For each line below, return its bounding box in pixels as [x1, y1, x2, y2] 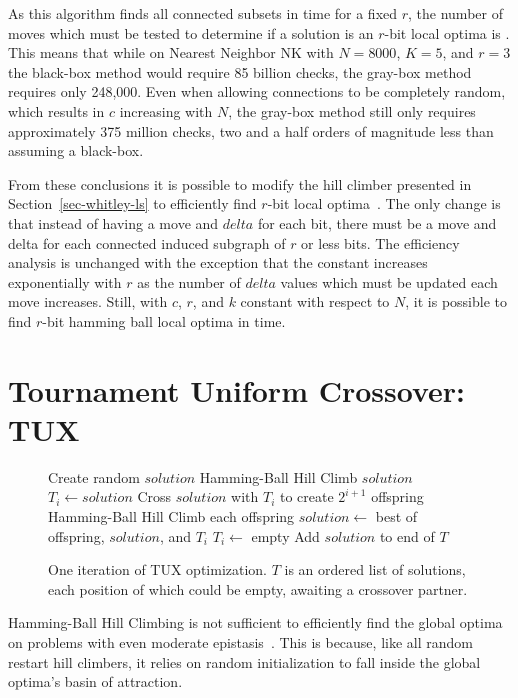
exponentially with [8, 271, 122, 292]
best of [375, 506, 418, 526]
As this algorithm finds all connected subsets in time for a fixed [8, 3, 398, 23]
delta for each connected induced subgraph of [8, 232, 286, 253]
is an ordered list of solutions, [284, 559, 466, 580]
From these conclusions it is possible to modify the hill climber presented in [8, 173, 472, 194]
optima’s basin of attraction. [8, 671, 183, 692]
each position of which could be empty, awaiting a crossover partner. [48, 578, 468, 599]
